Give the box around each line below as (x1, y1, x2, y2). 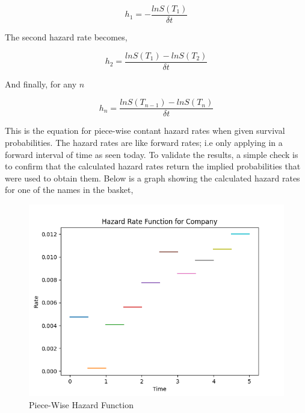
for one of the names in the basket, (5, 183, 134, 196)
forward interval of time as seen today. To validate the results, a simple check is (5, 148, 298, 160)
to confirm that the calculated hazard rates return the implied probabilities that (5, 160, 301, 172)
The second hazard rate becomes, (5, 31, 128, 43)
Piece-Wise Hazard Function (29, 398, 134, 411)
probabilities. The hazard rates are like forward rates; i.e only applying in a (5, 136, 283, 148)
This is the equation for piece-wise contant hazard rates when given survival (5, 124, 285, 137)
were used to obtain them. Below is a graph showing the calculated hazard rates (5, 171, 300, 184)
